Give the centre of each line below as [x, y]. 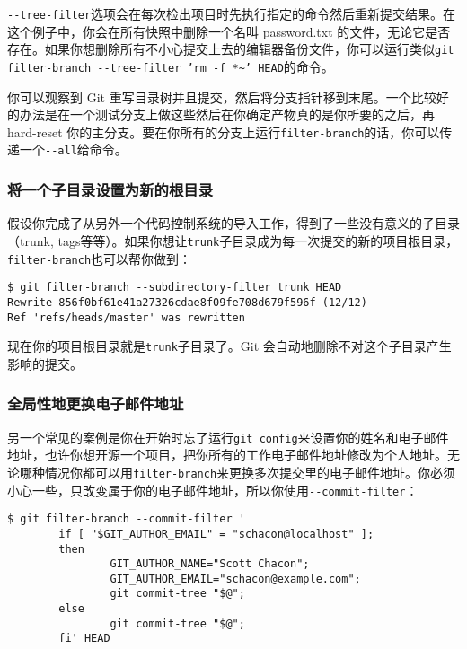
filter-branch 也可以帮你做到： [100, 258]
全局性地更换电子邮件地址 [96, 403]
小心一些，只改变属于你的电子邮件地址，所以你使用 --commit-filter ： [213, 490]
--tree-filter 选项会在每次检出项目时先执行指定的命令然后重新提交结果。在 [232, 13]
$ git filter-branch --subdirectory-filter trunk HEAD [175, 288]
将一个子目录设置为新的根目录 [110, 189]
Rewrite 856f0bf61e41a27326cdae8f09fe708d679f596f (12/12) [187, 302]
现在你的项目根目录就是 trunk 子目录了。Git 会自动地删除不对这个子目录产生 [229, 346]
